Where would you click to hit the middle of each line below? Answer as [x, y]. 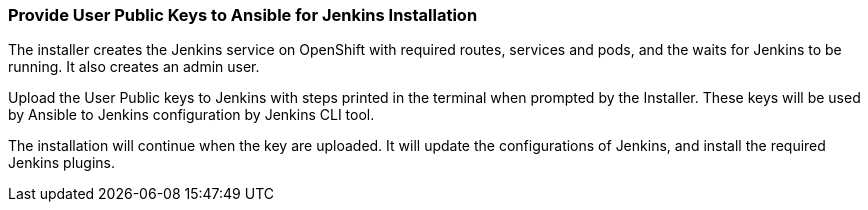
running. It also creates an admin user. [134, 67]
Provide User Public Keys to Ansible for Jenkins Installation [243, 15]
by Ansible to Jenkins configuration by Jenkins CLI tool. [191, 115]
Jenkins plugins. [62, 163]
